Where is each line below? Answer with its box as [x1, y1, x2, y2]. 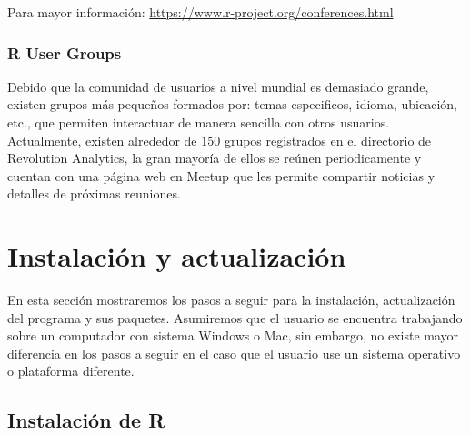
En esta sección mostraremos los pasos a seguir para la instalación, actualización [7, 290, 455, 309]
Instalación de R [7, 406, 165, 434]
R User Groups [7, 41, 122, 64]
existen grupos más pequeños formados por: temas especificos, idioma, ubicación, [7, 95, 457, 114]
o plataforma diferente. [7, 361, 135, 380]
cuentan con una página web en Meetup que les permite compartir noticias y [7, 166, 435, 185]
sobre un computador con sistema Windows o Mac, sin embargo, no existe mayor [7, 326, 459, 345]
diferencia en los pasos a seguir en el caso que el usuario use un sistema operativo [7, 343, 461, 362]
